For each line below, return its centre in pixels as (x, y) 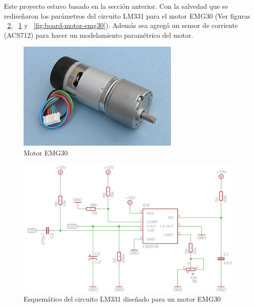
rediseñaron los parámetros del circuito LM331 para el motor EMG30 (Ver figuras (127, 15)
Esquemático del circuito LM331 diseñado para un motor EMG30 (122, 299)
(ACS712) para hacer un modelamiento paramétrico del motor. (99, 35)
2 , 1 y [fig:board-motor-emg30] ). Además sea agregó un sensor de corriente (123, 25)
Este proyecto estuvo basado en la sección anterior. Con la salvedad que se (116, 6)
